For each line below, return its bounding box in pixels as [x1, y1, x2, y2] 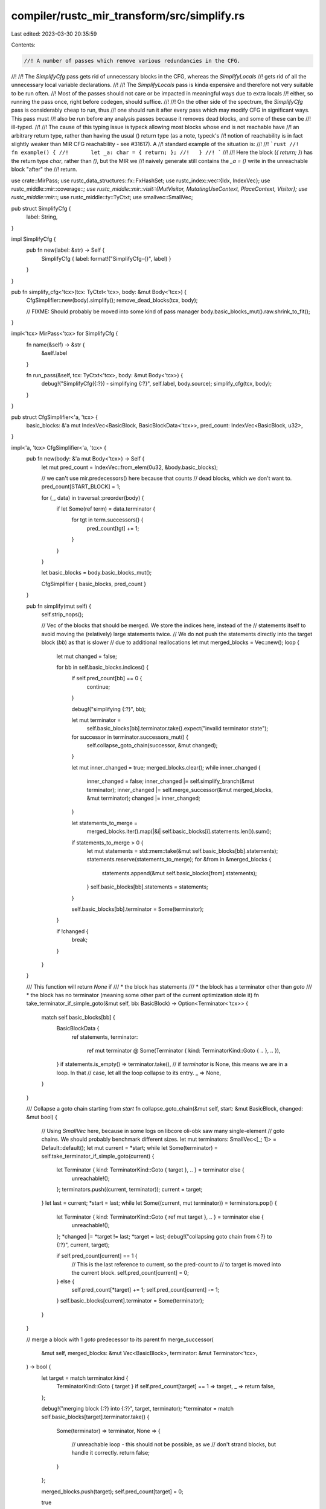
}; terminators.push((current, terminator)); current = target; [56, 1186, 203, 1193]
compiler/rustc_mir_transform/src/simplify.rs [11, 9, 245, 22]
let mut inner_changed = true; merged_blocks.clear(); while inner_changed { [71, 764, 261, 771]
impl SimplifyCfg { [11, 235, 57, 243]
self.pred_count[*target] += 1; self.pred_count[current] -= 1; [71, 1286, 220, 1293]
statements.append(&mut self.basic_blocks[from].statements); [101, 869, 257, 876]
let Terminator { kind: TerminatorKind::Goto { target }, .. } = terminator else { [56, 1166, 245, 1173]
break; [71, 936, 88, 943]
